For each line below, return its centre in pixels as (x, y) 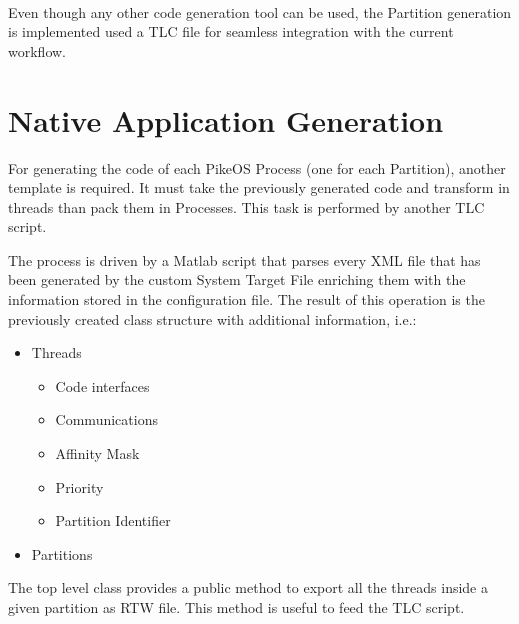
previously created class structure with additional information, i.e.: (212, 318)
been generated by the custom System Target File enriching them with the (237, 279)
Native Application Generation (226, 119)
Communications (106, 419)
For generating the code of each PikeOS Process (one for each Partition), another (257, 167)
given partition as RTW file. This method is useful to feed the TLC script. (236, 607)
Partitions (62, 553)
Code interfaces (102, 385)
